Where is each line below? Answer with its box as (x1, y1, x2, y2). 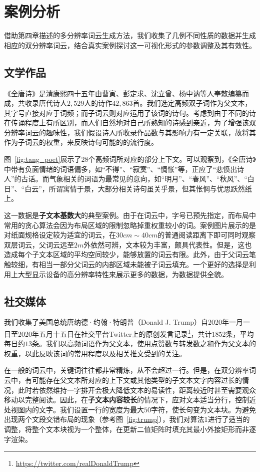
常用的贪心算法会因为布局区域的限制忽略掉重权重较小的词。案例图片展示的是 (4, 219, 256, 230)
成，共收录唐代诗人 (4, 98, 67, 108)
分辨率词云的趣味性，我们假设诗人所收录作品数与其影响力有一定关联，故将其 (4, 127, 256, 137)
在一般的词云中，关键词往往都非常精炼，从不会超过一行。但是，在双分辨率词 (4, 365, 256, 375)
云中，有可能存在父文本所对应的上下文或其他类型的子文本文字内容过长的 (4, 375, 242, 385)
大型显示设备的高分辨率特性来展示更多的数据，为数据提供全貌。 (17, 269, 228, 279)
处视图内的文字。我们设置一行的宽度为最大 (4, 404, 144, 414)
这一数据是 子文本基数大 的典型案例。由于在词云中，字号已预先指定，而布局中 (4, 210, 256, 220)
